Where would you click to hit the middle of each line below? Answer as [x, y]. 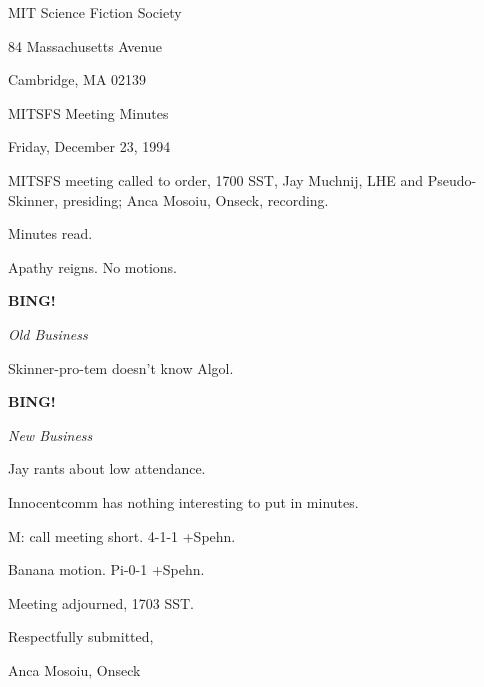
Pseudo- [452, 179]
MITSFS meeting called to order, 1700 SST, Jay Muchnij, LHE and [216, 179]
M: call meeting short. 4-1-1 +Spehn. [122, 535]
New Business [50, 434]
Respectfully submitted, [81, 636]
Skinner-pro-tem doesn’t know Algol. [121, 367]
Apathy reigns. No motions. [92, 266]
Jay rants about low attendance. [107, 468]
